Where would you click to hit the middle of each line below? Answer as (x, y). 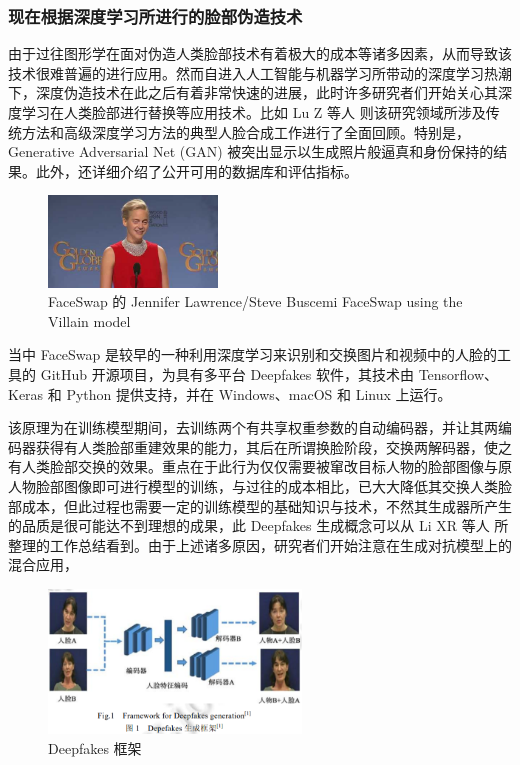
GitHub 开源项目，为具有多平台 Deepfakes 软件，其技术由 (227, 373)
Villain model (89, 320)
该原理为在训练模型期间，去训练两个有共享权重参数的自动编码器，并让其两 (253, 427)
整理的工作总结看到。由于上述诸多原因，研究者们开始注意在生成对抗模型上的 (260, 544)
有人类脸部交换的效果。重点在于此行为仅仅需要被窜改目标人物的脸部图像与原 (260, 466)
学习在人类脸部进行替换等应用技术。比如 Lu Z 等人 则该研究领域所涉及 (253, 112)
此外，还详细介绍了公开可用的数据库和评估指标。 (196, 170)
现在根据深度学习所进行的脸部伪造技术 (155, 15)
